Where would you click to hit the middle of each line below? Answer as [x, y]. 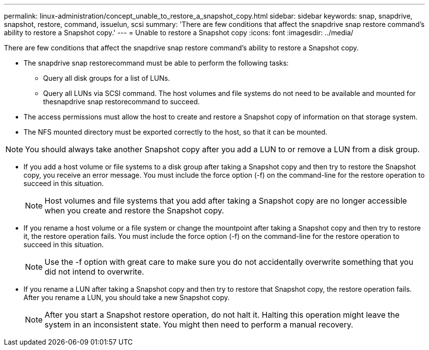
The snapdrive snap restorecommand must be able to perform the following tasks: [156, 63]
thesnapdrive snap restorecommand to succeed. [121, 102]
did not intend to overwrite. [95, 272]
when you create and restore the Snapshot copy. [134, 210]
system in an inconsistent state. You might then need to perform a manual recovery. [199, 325]
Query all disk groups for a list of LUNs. [107, 78]
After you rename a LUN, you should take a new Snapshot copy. [127, 297]
